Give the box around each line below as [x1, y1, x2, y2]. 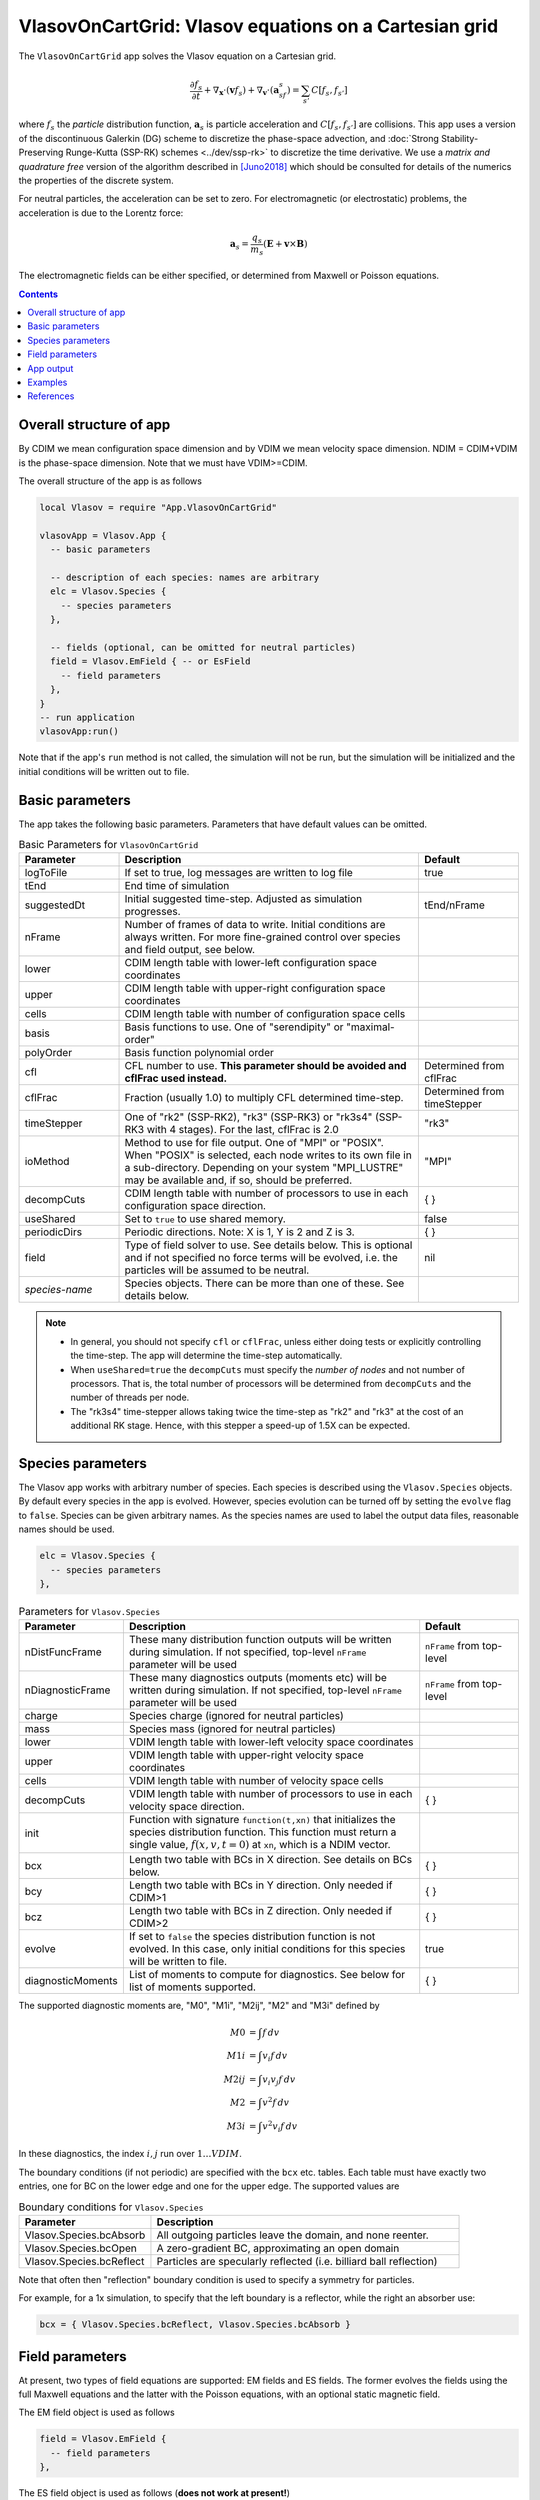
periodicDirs [24, 1225, 83, 1239]
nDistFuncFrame [24, 1645, 102, 1659]
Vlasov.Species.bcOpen [24, 2241, 137, 2255]
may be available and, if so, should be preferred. [124, 1173, 353, 1187]
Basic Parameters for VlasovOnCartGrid [18, 838, 199, 852]
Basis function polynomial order [124, 1046, 275, 1060]
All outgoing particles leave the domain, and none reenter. [156, 2228, 429, 2242]
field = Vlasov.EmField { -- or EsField [50, 656, 251, 667]
